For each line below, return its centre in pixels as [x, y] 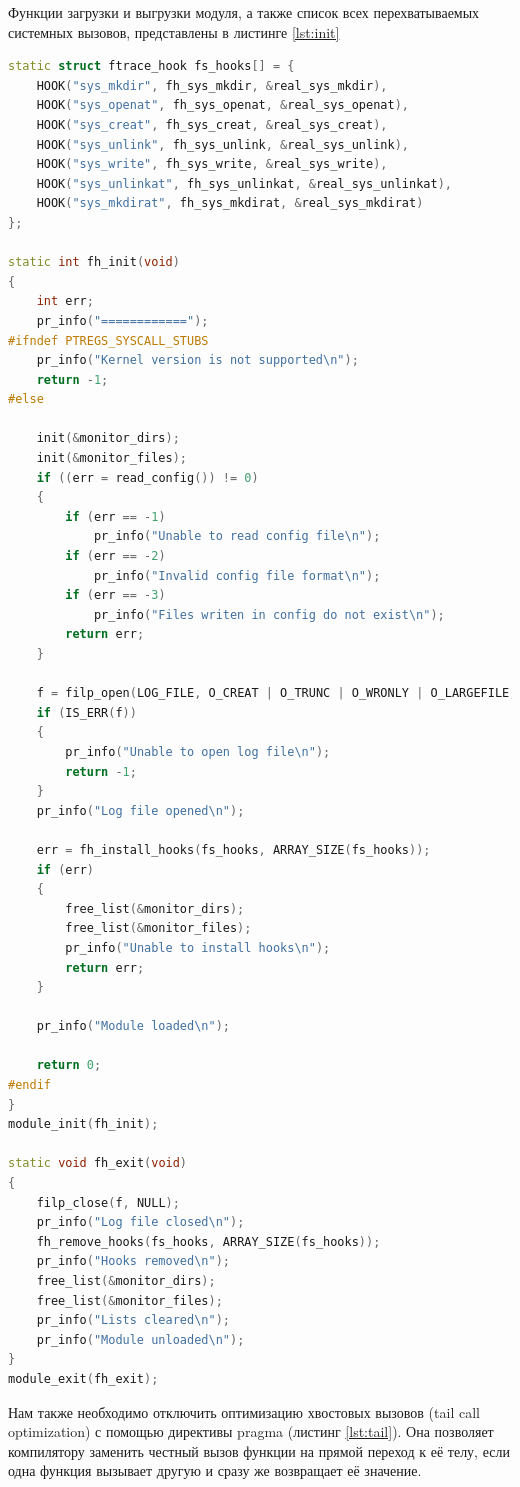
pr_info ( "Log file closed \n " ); [140, 1222]
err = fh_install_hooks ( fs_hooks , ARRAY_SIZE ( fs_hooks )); [233, 849]
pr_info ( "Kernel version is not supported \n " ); [197, 360]
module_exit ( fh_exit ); [83, 1378]
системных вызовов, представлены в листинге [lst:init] [174, 31]
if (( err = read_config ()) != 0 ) [147, 477]
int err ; [65, 301]
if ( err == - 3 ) [115, 595]
